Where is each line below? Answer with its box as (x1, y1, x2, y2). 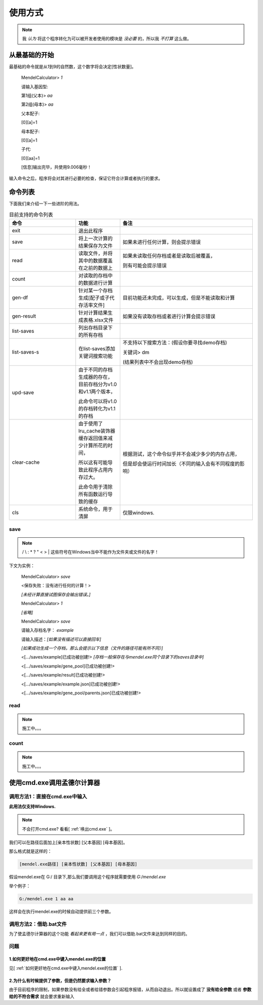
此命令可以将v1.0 (78, 398, 117, 405)
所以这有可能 (78, 459, 108, 466)
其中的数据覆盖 (78, 257, 113, 264)
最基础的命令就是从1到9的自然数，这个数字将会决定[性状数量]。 (9, 63, 136, 69)
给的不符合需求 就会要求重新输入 (9, 993, 75, 999)
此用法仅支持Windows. (9, 803, 56, 809)
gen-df (12, 294, 28, 301)
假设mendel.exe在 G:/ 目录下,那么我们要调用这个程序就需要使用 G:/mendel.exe (9, 874, 166, 880)
